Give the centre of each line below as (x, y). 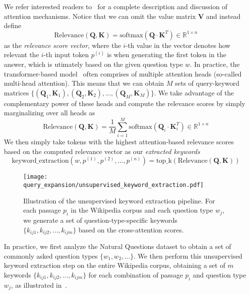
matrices (16, 92)
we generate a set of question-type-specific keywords (101, 220)
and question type (219, 274)
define (13, 25)
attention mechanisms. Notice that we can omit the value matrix (100, 16)
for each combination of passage (136, 274)
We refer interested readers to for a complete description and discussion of (116, 6)
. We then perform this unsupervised (188, 255)
